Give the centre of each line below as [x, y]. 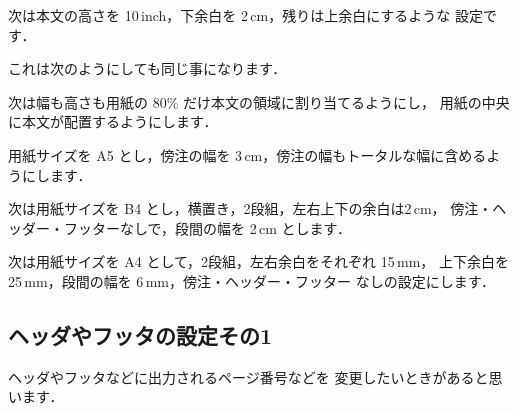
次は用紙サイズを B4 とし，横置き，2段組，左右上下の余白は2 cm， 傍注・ [250, 208]
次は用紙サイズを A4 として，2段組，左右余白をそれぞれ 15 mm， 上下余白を [258, 261]
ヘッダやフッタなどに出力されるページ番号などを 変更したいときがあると [248, 376]
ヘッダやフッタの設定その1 [140, 334]
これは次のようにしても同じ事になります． [147, 68]
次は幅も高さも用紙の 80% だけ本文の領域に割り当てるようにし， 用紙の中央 [259, 101]
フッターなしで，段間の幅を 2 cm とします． [207, 227]
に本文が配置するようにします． [113, 121]
